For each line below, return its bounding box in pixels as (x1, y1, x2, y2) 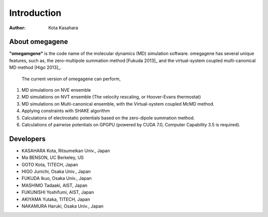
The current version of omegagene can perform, (21, 76, 121, 82)
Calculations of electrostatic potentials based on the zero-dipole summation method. (21, 114, 195, 121)
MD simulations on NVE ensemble (21, 87, 91, 93)
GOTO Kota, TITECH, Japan (21, 162, 78, 167)
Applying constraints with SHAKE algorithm (21, 108, 110, 114)
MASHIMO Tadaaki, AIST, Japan (21, 182, 88, 188)
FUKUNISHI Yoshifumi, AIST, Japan (21, 189, 94, 195)
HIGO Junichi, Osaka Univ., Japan (21, 168, 91, 174)
